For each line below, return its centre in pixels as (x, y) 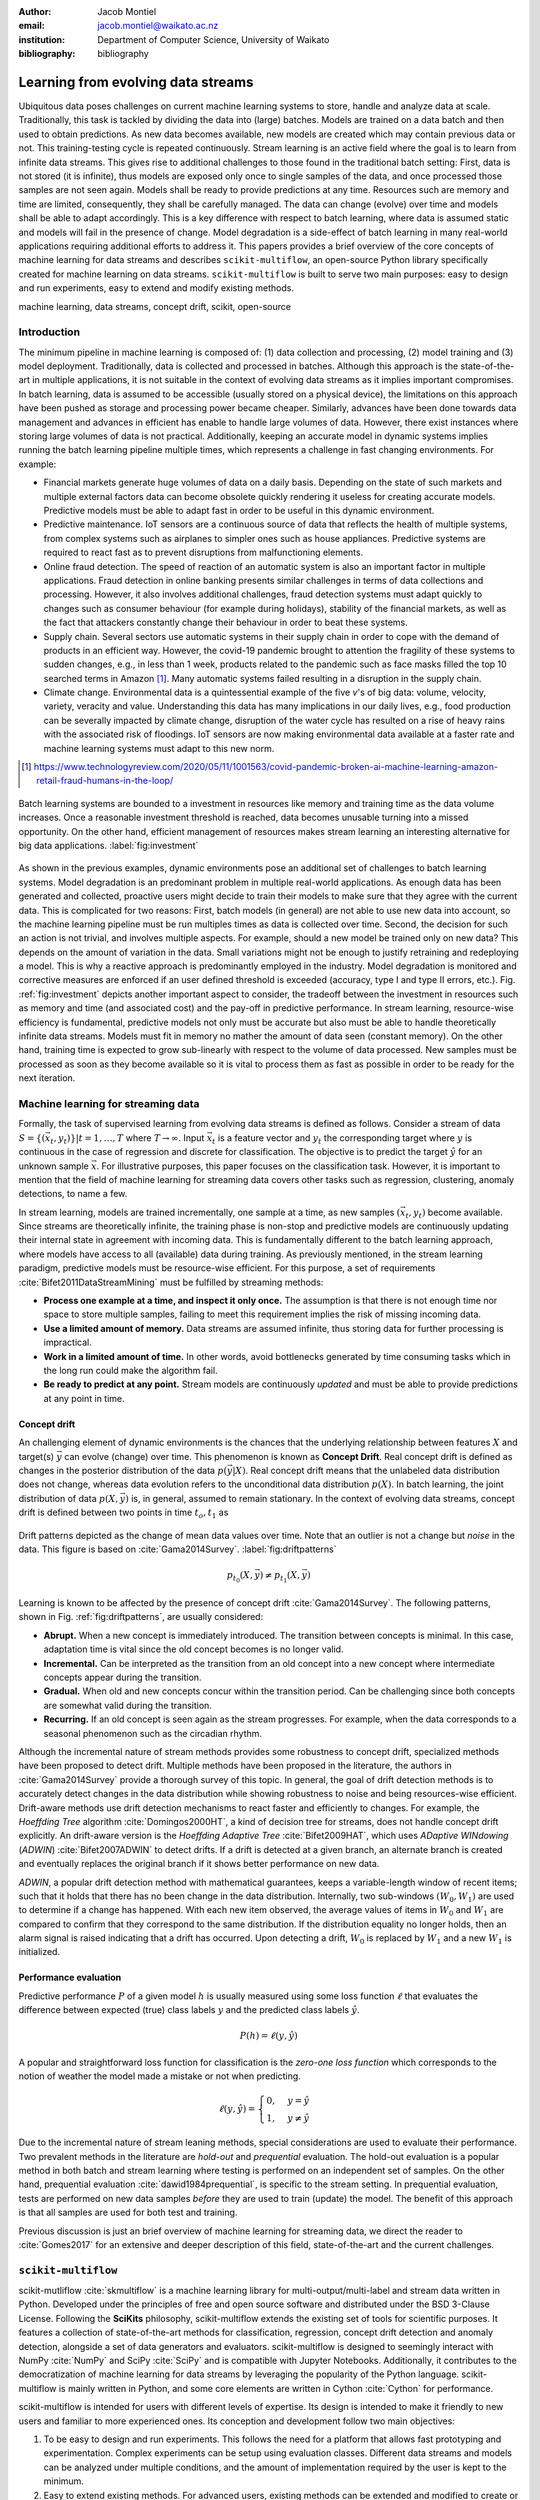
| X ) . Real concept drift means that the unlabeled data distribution (365, 1470)
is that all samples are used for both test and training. (128, 2212)
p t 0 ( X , (240, 1577)
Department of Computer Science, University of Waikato (213, 39)
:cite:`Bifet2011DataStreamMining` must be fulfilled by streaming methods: (171, 1282)
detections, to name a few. (73, 1194)
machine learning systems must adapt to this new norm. (159, 748)
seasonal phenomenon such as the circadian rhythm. (153, 1733)
